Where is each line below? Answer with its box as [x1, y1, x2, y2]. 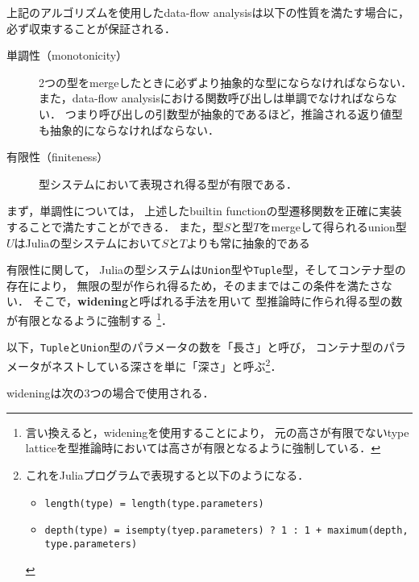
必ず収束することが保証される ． [6, 19, 176, 36]
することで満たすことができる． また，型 [6, 218, 224, 235]
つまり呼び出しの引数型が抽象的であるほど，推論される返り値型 [64, 105, 403, 122]
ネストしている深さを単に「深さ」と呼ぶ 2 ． [51, 355, 282, 374]
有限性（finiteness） [6, 148, 109, 165]
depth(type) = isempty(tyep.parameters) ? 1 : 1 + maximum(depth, [44, 525, 409, 537]
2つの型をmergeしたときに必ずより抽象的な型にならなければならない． [39, 73, 413, 90]
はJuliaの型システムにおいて [14, 234, 162, 251]
